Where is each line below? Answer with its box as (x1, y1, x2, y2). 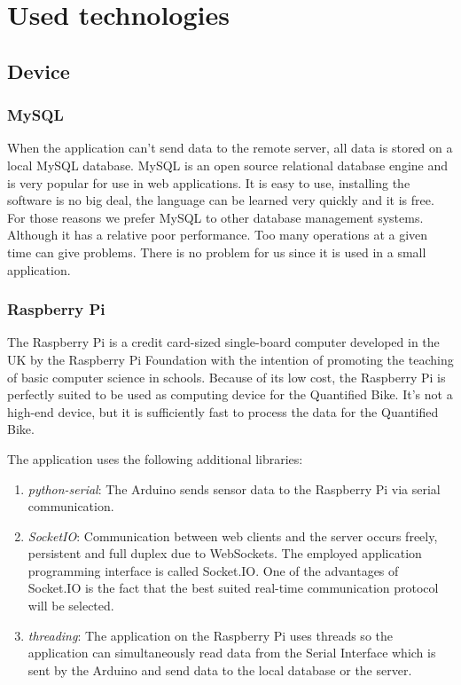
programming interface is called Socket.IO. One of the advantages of (27, 561, 399, 579)
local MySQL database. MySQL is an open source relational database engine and (7, 155, 449, 174)
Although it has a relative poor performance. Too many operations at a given (7, 225, 428, 244)
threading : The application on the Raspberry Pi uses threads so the (27, 626, 393, 644)
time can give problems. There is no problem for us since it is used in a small (7, 242, 426, 261)
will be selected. (27, 596, 114, 615)
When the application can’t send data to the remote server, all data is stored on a (7, 138, 453, 157)
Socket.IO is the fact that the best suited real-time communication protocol (27, 579, 439, 597)
